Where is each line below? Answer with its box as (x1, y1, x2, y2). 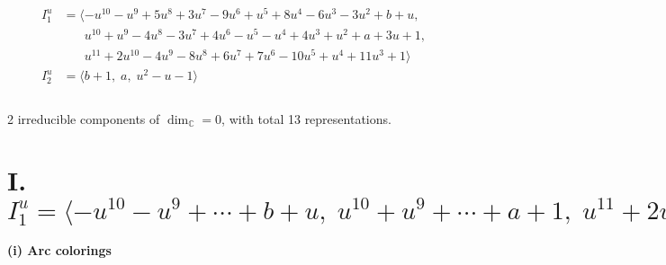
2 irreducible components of (7, 109, 160, 128)
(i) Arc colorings (7, 241, 112, 260)
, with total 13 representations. (221, 109, 391, 128)
